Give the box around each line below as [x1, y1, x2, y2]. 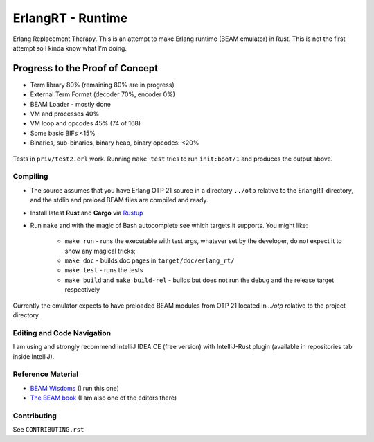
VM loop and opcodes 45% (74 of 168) [30, 119, 141, 127]
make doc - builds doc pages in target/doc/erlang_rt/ [64, 256, 235, 265]
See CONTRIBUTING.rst [12, 425, 84, 434]
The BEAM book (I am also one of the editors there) [30, 394, 177, 402]
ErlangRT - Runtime [12, 10, 128, 26]
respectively [64, 285, 100, 294]
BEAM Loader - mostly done [30, 100, 111, 108]
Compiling [12, 172, 48, 182]
